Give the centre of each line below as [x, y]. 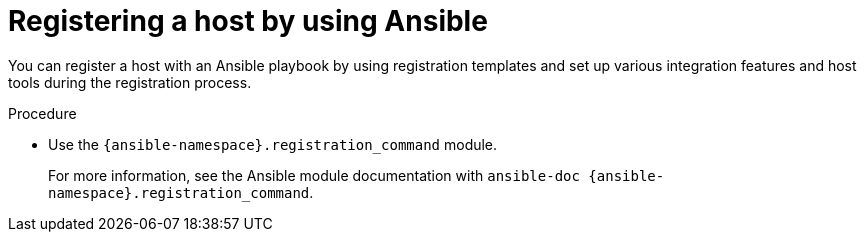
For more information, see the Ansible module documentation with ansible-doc [314, 175]
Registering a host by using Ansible [248, 21]
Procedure [42, 113]
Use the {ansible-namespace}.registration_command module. [273, 144]
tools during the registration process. [130, 82]
